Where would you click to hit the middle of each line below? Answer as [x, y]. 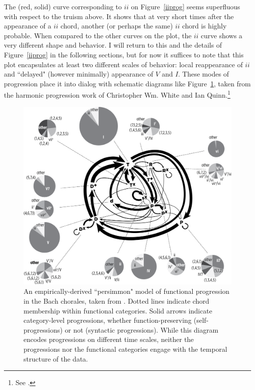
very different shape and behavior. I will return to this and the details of [113, 45]
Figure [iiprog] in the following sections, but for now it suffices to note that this [124, 54]
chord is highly [204, 26]
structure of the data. [56, 358]
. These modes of [204, 74]
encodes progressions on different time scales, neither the [109, 339]
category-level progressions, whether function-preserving [108, 320]
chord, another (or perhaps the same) [117, 26]
